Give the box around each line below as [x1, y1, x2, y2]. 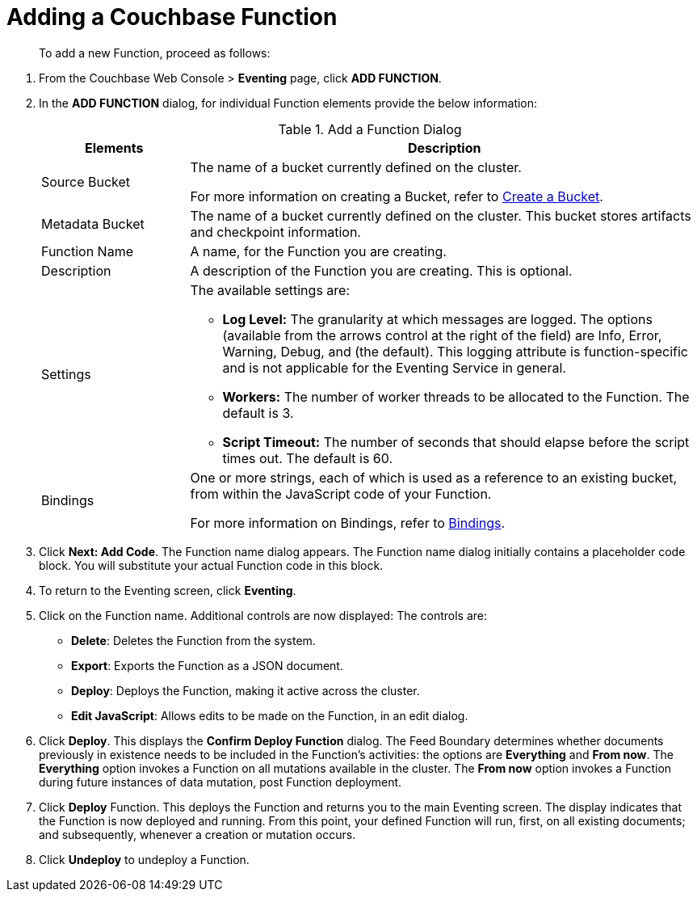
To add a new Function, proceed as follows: [39, 45, 271, 60]
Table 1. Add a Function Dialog [278, 120, 462, 137]
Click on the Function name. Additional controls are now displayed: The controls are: [39, 608, 488, 622]
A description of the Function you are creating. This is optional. [190, 262, 573, 279]
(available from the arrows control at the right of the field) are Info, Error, [222, 327, 662, 344]
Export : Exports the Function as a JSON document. [71, 658, 343, 672]
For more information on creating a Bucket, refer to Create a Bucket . [190, 188, 603, 204]
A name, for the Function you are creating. [190, 242, 447, 259]
